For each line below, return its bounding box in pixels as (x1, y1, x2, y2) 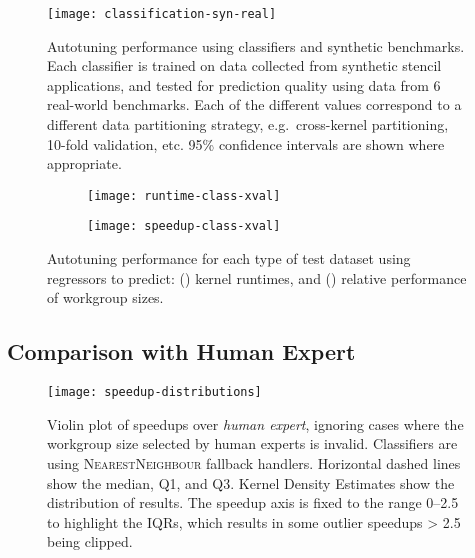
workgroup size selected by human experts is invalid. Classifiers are (47, 433, 458, 454)
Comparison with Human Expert (7, 336, 356, 367)
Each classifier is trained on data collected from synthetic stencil (47, 55, 442, 76)
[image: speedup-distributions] (47, 385, 262, 400)
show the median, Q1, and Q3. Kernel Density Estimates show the (47, 472, 455, 493)
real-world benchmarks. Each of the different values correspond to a (47, 94, 462, 115)
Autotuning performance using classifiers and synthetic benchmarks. (47, 35, 465, 56)
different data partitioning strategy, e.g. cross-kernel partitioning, (47, 114, 449, 135)
